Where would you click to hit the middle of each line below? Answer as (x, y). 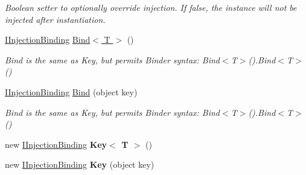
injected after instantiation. (55, 19)
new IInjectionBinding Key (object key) (80, 164)
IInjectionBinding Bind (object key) (71, 91)
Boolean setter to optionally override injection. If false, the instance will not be (151, 7)
